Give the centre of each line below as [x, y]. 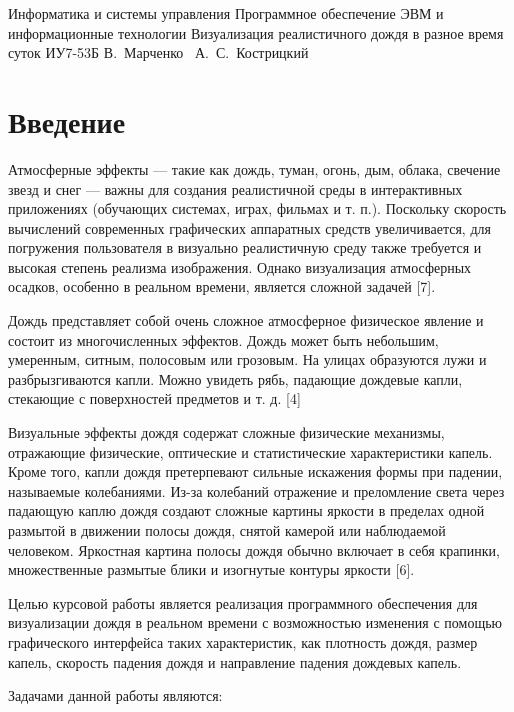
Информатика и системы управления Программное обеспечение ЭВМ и [226, 13]
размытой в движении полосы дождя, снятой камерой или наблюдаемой [227, 530]
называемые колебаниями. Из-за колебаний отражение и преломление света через [256, 490]
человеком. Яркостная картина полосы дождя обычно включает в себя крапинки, [254, 549]
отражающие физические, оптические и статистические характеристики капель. [250, 451]
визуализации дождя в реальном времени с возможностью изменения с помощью [255, 622]
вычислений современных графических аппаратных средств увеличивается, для [249, 227]
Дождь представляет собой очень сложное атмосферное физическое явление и [246, 320]
